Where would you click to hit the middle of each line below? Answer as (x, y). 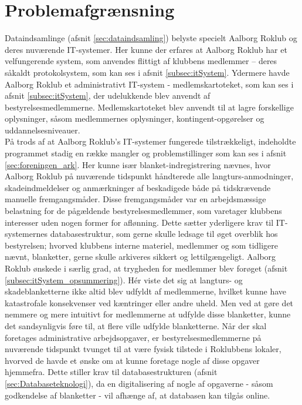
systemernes (26, 234)
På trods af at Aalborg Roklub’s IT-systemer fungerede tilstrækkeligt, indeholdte (150, 141)
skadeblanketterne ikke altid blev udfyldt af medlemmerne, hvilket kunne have (146, 291)
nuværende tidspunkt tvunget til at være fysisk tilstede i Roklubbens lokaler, (143, 349)
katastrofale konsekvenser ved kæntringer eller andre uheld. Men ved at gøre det (149, 302)
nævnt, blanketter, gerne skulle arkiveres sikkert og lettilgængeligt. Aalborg (140, 257)
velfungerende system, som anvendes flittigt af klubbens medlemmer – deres (141, 61)
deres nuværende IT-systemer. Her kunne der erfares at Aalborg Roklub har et (146, 49)
